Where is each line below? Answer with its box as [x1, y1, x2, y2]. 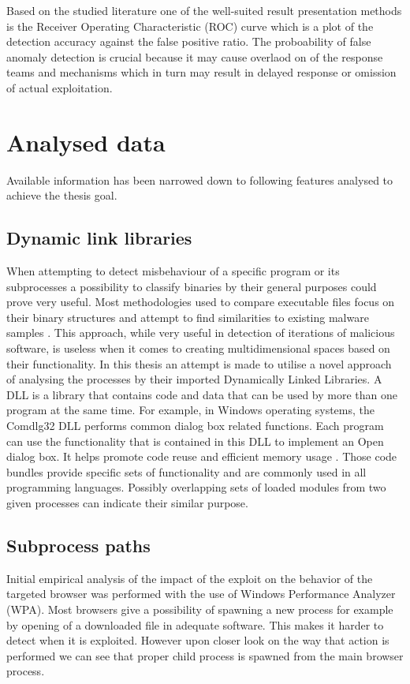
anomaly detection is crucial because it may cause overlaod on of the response [6, 48, 383, 65]
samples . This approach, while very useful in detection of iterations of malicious [6, 324, 395, 341]
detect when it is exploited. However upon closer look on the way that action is [6, 632, 389, 648]
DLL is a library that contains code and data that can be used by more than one [6, 386, 397, 402]
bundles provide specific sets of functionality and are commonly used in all [6, 463, 367, 480]
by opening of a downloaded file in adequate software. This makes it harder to [6, 616, 384, 633]
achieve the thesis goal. [6, 187, 117, 204]
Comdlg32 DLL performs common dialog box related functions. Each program [6, 417, 384, 434]
